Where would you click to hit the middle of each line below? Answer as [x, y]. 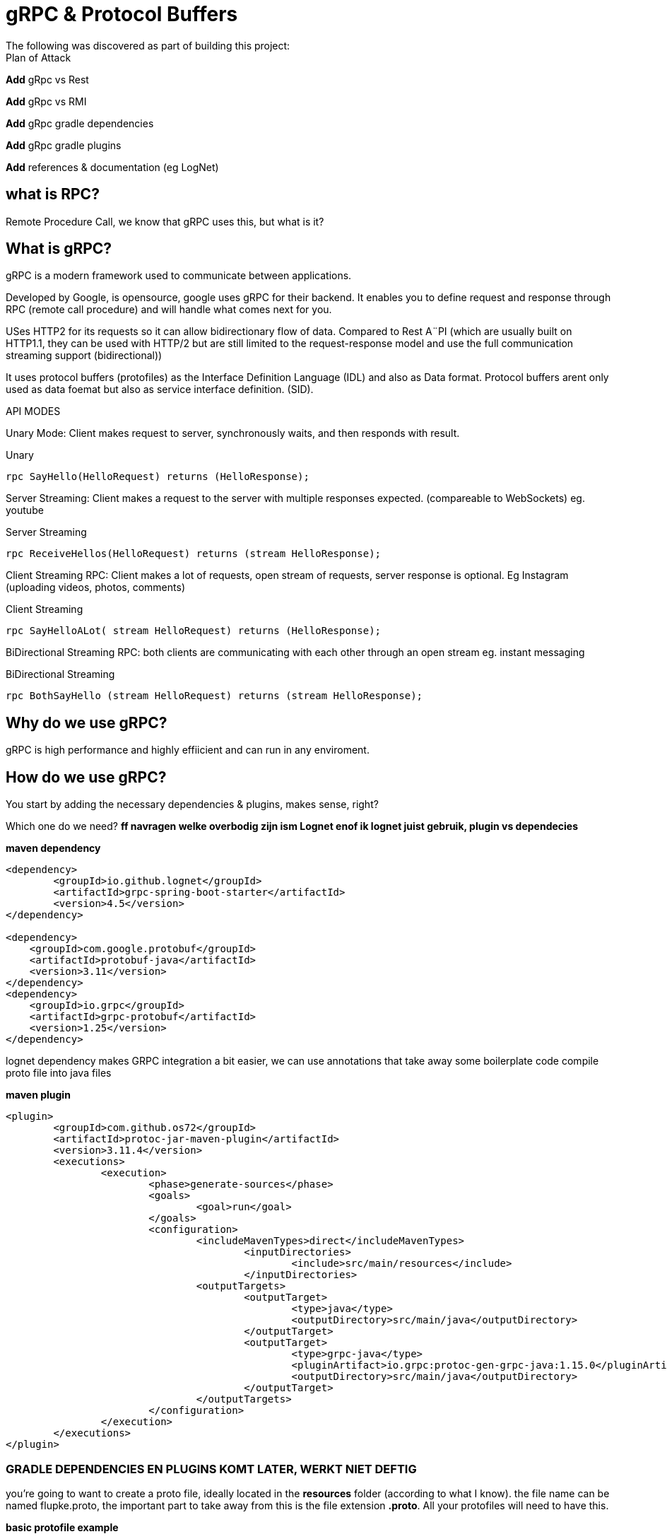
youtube [25, 510]
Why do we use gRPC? [87, 722]
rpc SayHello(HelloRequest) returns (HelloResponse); [158, 477]
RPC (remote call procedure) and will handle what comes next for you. [169, 310]
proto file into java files [59, 1073]
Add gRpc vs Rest [47, 79]
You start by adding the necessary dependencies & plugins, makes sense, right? [192, 804]
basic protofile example [62, 1527]
